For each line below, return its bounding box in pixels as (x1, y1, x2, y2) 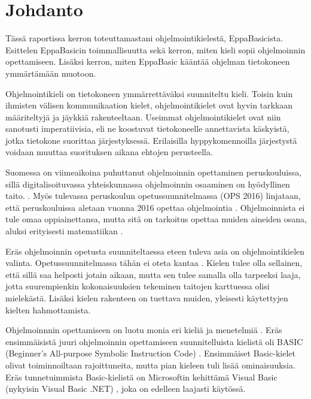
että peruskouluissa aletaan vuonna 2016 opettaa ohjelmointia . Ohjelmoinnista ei (5, 201, 305, 213)
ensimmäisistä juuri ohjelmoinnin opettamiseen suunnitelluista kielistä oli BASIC (5, 335, 303, 347)
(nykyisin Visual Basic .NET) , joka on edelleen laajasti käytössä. (5, 382, 246, 395)
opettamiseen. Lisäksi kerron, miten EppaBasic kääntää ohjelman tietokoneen (5, 55, 290, 68)
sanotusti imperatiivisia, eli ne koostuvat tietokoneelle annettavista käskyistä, (5, 122, 289, 135)
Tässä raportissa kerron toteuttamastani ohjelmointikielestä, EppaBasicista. (5, 32, 283, 44)
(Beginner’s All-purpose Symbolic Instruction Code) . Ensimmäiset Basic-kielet (5, 347, 295, 359)
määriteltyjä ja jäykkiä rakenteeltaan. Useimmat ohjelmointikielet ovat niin (5, 110, 281, 123)
